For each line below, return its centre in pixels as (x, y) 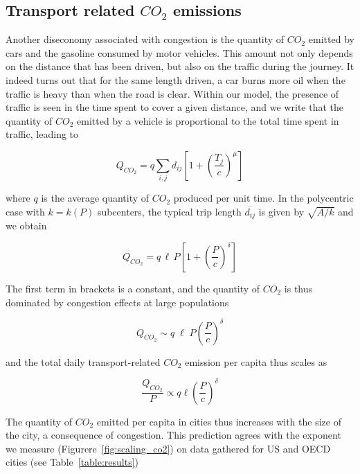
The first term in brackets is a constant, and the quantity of (133, 288)
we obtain (26, 226)
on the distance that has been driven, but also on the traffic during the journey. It (180, 66)
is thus (298, 288)
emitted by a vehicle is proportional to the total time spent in (208, 120)
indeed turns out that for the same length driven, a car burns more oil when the (175, 79)
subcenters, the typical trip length (169, 211)
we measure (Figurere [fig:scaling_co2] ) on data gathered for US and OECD (168, 448)
